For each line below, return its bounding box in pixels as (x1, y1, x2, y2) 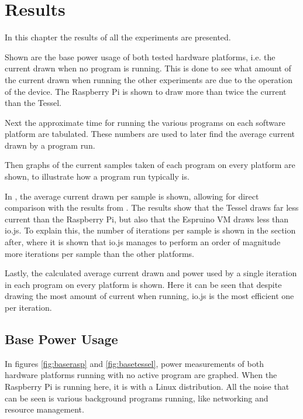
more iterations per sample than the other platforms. (5, 247, 194, 259)
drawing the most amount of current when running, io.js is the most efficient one (5, 290, 294, 302)
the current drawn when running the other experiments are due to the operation (5, 73, 292, 85)
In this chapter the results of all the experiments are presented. (5, 31, 231, 43)
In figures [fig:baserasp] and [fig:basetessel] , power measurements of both (5, 357, 264, 369)
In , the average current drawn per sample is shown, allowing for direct (5, 190, 259, 202)
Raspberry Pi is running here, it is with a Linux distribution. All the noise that (5, 380, 290, 392)
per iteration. (5, 301, 52, 313)
